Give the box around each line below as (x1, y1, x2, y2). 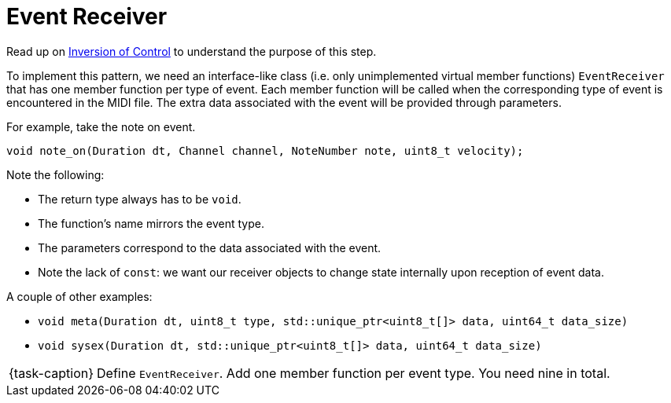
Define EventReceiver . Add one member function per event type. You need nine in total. (97, 365, 610, 381)
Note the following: (6, 167, 105, 181)
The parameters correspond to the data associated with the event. (38, 240, 382, 255)
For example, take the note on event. (6, 119, 196, 134)
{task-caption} (9, 365, 94, 381)
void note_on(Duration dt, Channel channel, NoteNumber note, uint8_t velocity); (6, 144, 524, 157)
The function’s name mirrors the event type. (38, 216, 264, 230)
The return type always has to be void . (38, 192, 241, 206)
